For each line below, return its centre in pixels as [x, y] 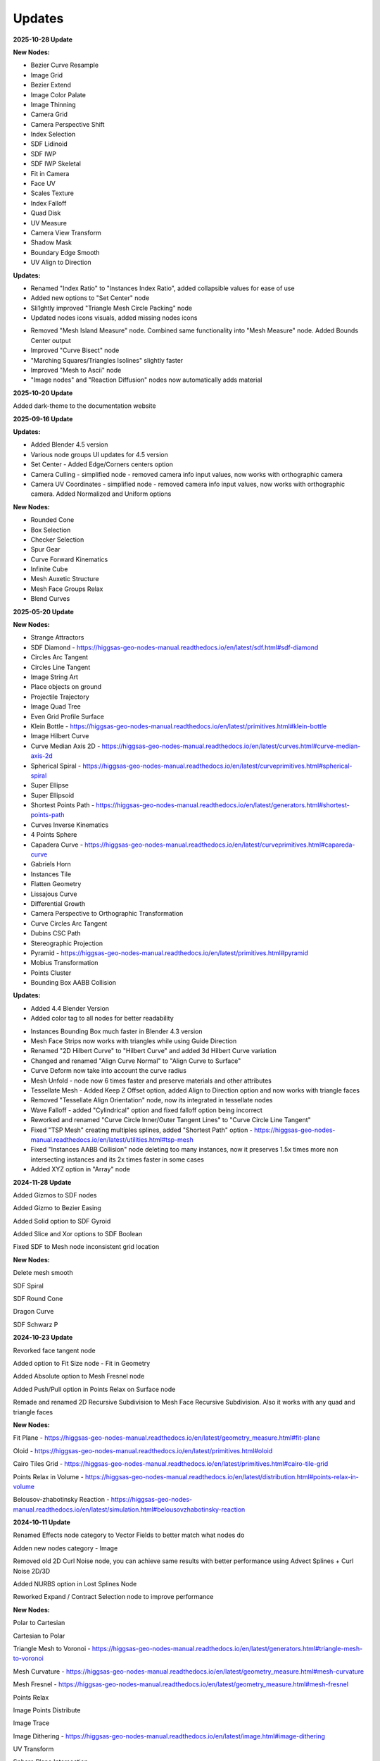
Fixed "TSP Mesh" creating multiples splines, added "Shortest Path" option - [142, 1130]
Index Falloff [49, 203]
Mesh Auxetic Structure [65, 579]
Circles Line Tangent [61, 667]
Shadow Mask [51, 242]
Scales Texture [52, 193]
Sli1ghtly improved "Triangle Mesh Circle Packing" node [112, 308]
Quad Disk [46, 213]
